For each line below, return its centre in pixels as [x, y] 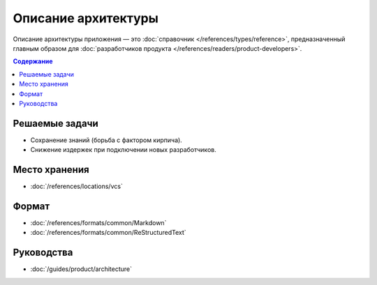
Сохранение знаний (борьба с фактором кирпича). [106, 140]
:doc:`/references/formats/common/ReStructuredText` [108, 233]
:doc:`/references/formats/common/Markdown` [98, 223]
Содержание [33, 61]
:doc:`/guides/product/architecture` [81, 269]
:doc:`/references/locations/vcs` [77, 186]
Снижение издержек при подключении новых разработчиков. [123, 150]
